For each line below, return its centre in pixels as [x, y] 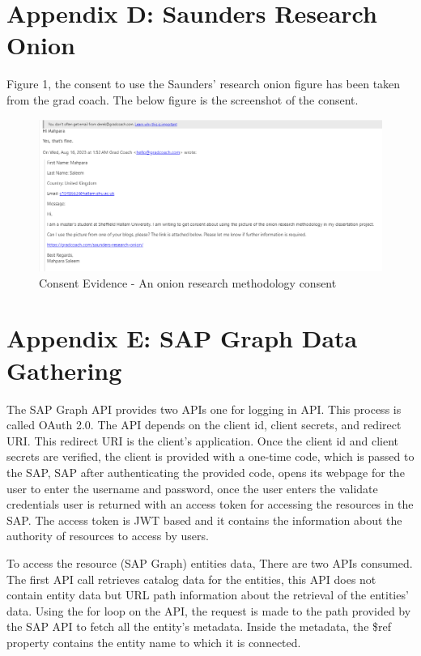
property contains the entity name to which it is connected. [154, 642]
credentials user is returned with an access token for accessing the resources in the [210, 504]
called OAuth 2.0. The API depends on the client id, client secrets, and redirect [204, 425]
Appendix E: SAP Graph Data [182, 338]
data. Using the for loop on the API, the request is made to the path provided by [209, 610]
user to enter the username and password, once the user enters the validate [192, 488]
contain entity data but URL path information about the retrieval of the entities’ [208, 595]
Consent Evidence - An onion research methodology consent [188, 282]
